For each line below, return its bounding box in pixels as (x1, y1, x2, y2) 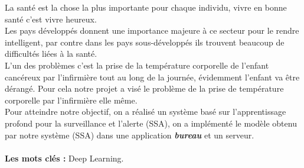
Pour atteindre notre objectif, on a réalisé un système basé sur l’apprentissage (5, 105, 286, 118)
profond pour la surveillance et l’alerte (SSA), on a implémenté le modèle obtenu (5, 117, 297, 129)
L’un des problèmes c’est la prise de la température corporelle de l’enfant (5, 59, 269, 71)
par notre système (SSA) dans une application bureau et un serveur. (5, 128, 254, 141)
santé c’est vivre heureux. (5, 12, 97, 25)
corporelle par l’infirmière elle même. (5, 93, 138, 106)
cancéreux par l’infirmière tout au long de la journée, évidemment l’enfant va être (5, 70, 300, 83)
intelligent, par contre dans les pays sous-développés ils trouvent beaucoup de (5, 35, 285, 48)
